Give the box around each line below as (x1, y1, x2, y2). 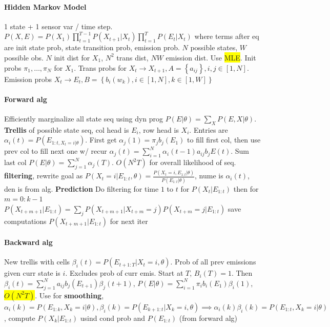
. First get (85, 134, 117, 145)
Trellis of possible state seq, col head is (4, 124, 129, 135)
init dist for (54, 52, 90, 63)
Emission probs (4, 73, 52, 84)
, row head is (138, 124, 179, 135)
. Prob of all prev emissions (170, 256, 256, 267)
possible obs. (4, 52, 44, 63)
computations (4, 215, 47, 226)
